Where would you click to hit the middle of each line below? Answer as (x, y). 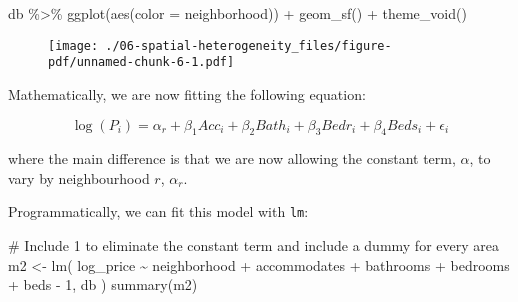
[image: (73, 45)
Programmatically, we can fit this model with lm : (158, 211)
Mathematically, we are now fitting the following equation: (187, 93)
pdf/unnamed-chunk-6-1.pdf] (141, 62)
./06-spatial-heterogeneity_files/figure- (248, 45)
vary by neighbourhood (79, 177)
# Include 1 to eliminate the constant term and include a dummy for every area (253, 245)
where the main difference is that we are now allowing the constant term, (232, 158)
